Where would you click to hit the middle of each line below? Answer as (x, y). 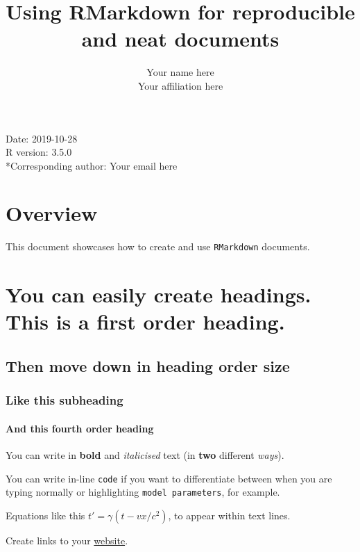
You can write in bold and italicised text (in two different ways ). (145, 455)
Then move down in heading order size (148, 366)
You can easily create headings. (158, 294)
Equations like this (45, 515)
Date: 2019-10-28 (42, 138)
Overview (52, 213)
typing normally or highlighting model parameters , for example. (143, 492)
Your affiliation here (180, 85)
